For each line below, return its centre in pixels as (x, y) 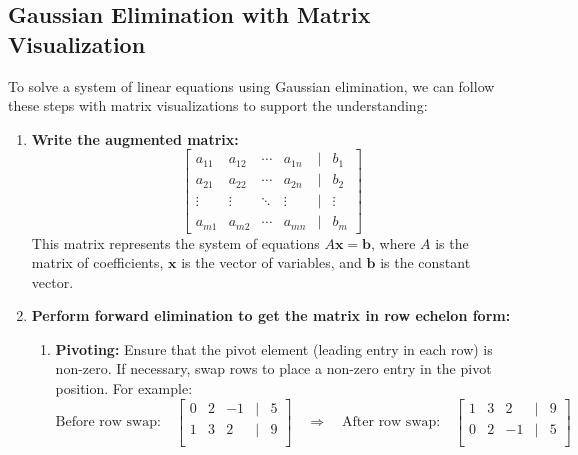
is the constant (425, 262)
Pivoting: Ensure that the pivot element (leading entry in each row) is (274, 348)
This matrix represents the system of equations (175, 242)
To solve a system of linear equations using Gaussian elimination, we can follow (251, 85)
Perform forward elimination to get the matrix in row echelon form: (271, 315)
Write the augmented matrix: (135, 138)
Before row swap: (108, 422)
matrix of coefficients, (97, 262)
